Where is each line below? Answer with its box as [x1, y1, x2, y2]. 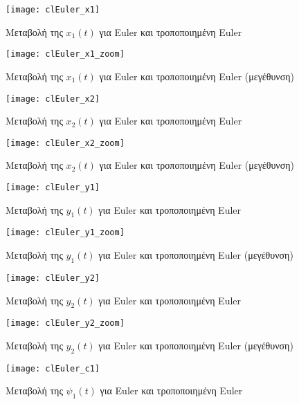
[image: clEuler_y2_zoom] [6, 318, 125, 329]
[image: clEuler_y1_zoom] [6, 228, 125, 238]
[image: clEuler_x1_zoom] [6, 49, 125, 59]
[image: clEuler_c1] [6, 363, 100, 374]
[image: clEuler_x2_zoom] [6, 138, 125, 148]
